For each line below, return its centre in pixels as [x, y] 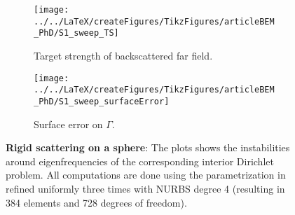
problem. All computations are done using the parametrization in [146, 175]
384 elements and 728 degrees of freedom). [96, 202]
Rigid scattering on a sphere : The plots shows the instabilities [148, 147]
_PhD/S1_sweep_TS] [76, 33]
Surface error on [68, 124]
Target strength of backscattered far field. [123, 55]
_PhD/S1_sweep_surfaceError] [102, 101]
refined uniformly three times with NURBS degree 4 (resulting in [145, 188]
